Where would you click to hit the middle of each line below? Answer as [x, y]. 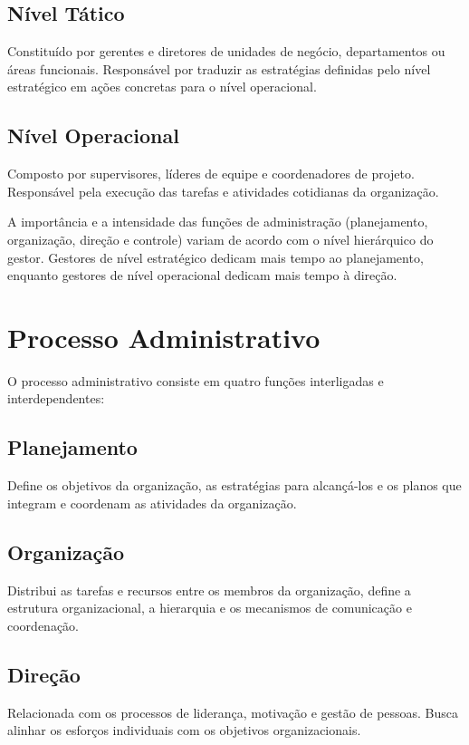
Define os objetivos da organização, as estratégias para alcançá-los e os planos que [234, 485]
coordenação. [43, 625]
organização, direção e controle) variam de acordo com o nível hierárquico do [220, 239]
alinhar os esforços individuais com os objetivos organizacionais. [184, 730]
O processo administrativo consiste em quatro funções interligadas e [196, 380]
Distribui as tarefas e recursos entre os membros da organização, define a [209, 590]
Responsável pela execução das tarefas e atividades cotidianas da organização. [223, 191]
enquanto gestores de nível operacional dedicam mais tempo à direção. [202, 275]
